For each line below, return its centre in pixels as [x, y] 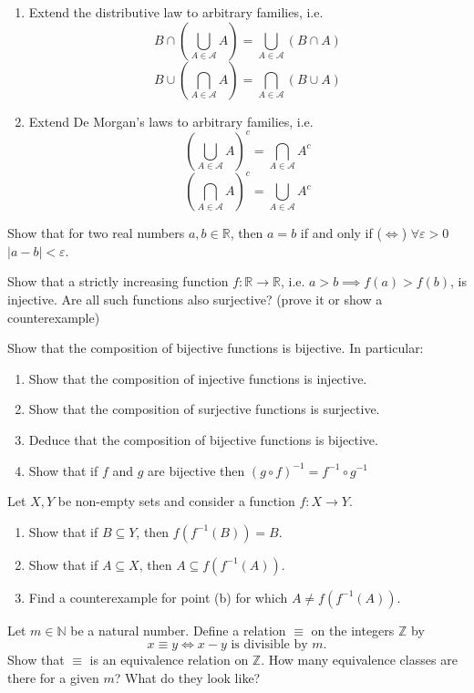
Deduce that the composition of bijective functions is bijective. [203, 439]
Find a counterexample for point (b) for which [158, 597]
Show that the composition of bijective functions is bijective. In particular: [216, 348]
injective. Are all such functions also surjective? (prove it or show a [195, 299]
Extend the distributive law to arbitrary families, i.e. [176, 12]
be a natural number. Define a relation [178, 630]
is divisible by [269, 645]
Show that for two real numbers [96, 233]
